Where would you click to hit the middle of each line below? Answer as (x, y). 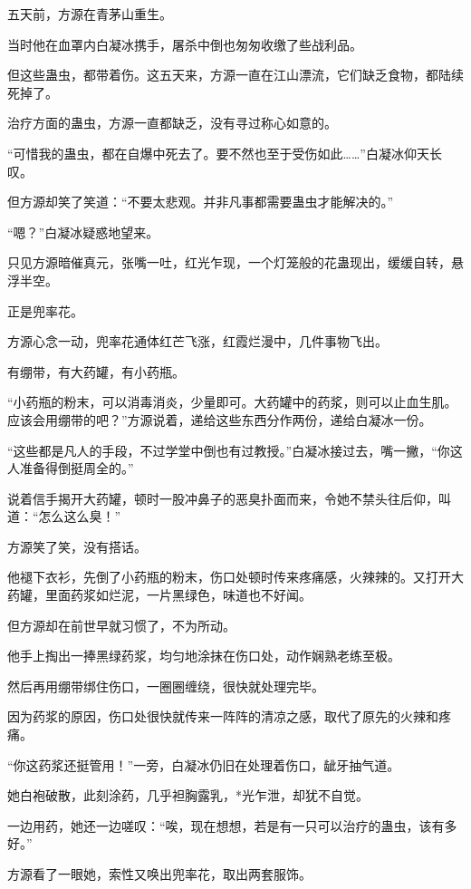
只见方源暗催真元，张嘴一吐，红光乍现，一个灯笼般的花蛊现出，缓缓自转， (229, 262)
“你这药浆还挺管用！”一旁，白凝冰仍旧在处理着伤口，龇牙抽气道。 (204, 764)
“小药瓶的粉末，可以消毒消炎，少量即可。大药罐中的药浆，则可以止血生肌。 (232, 402)
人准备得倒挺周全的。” (71, 468)
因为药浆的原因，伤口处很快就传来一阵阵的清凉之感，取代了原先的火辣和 (223, 716)
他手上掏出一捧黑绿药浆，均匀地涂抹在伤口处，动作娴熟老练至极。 (204, 656)
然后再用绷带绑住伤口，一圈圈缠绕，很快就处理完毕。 (166, 686)
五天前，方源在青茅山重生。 (90, 14)
